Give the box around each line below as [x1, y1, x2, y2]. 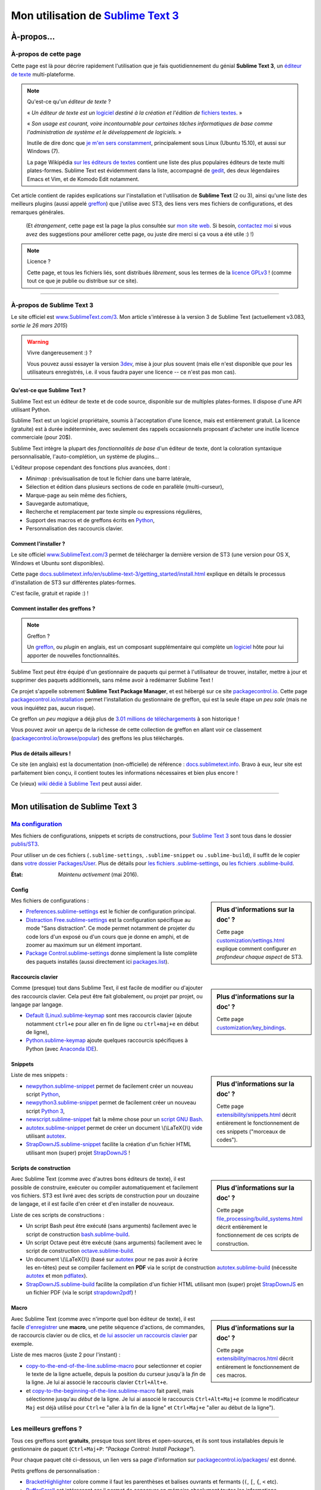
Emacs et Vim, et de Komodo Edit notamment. [27, 175, 140, 182]
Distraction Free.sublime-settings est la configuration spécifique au [26, 916, 191, 923]
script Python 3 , [26, 1107, 65, 1115]
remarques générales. [11, 209, 65, 216]
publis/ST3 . [11, 840, 39, 848]
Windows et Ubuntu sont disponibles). [11, 559, 105, 566]
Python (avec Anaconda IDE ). [26, 1045, 98, 1052]
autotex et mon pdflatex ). [26, 1272, 88, 1280]
